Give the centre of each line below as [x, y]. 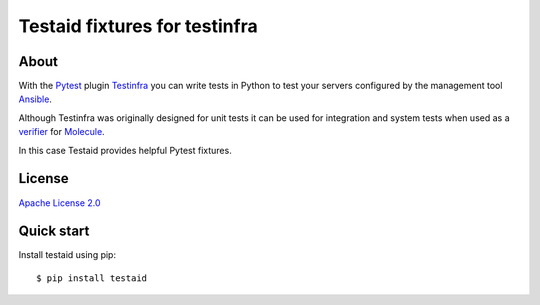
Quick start [54, 231]
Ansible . [35, 99]
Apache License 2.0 [59, 202]
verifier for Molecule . [61, 132]
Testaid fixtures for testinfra [138, 26]
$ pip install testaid [92, 278]
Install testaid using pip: [67, 255]
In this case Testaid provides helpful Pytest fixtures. [125, 150]
